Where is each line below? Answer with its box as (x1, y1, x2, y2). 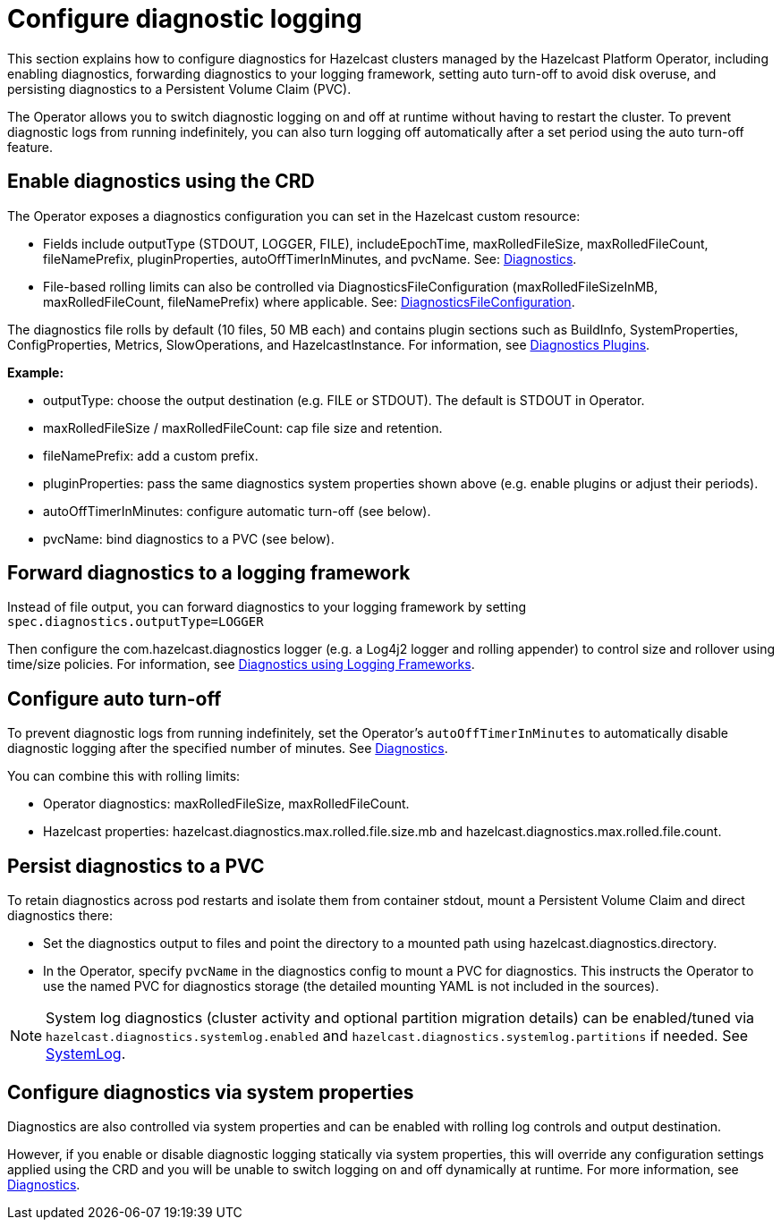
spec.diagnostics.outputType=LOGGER (7, 614, 264, 630)
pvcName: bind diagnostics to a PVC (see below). (43, 530, 335, 546)
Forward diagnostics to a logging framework (7, 562, 411, 585)
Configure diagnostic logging (7, 4, 362, 34)
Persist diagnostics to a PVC (7, 854, 265, 877)
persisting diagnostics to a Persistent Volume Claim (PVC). (7, 80, 352, 97)
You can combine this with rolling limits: (7, 768, 241, 784)
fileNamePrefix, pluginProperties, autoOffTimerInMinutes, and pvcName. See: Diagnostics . (43, 250, 577, 267)
